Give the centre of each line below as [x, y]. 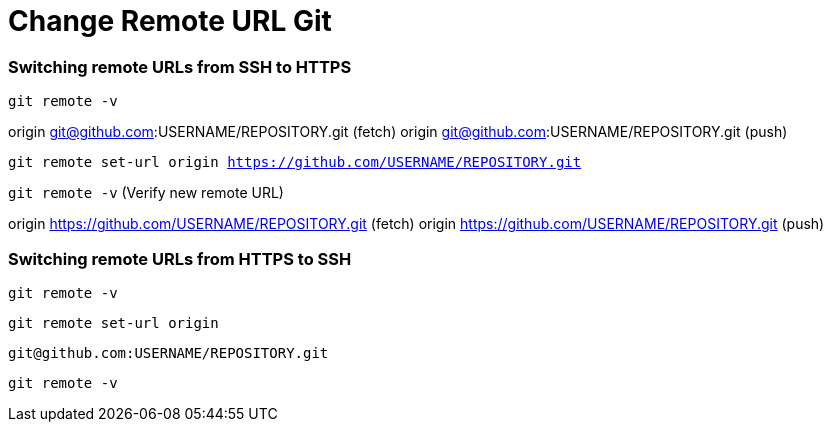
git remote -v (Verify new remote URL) [146, 193]
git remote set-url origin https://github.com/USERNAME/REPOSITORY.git [295, 162]
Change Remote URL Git [170, 21]
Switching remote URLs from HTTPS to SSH [180, 258]
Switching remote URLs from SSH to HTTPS [180, 66]
